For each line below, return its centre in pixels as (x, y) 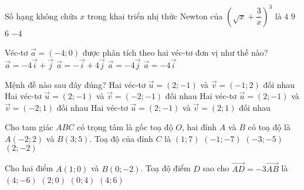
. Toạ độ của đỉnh (121, 138)
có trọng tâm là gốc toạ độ (125, 127)
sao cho (216, 168)
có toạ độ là (269, 127)
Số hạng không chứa (41, 16)
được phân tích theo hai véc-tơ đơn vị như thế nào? (175, 52)
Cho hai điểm (29, 168)
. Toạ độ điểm (165, 168)
